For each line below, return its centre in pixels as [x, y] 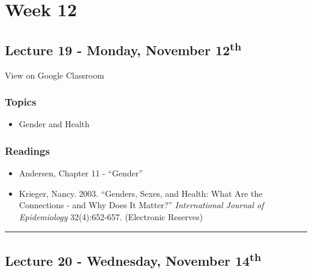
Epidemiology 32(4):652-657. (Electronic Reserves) [111, 216]
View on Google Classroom [55, 75]
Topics [21, 102]
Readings [27, 150]
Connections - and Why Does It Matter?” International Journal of [141, 205]
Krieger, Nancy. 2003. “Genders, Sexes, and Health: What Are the [141, 193]
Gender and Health [54, 124]
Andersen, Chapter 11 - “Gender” [81, 173]
